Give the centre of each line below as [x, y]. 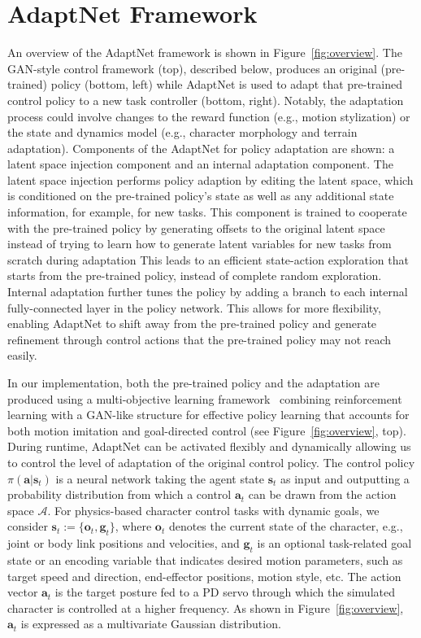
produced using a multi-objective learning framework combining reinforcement [205, 398]
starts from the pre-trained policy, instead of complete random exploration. [195, 275]
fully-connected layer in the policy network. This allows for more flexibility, [194, 307]
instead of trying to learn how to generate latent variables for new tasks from [200, 244]
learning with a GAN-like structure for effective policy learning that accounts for [208, 415]
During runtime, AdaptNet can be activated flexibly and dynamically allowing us [209, 446]
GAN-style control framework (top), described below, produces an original [192, 68]
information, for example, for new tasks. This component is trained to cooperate [207, 212]
